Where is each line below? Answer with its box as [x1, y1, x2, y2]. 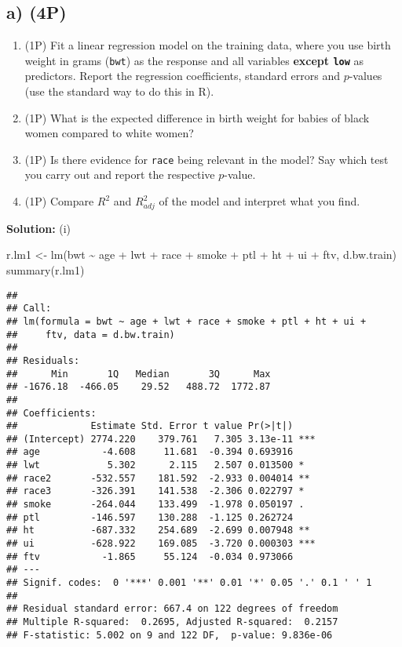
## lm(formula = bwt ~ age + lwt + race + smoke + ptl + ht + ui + [6, 315, 367, 327]
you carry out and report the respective [24, 166, 215, 183]
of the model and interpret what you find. [159, 193, 360, 209]
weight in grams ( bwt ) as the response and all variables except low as [24, 52, 364, 68]
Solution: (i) [6, 220, 71, 236]
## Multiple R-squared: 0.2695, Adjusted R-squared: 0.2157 [6, 616, 338, 627]
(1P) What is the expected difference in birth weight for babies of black [24, 109, 370, 125]
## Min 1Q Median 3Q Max [6, 368, 271, 380]
